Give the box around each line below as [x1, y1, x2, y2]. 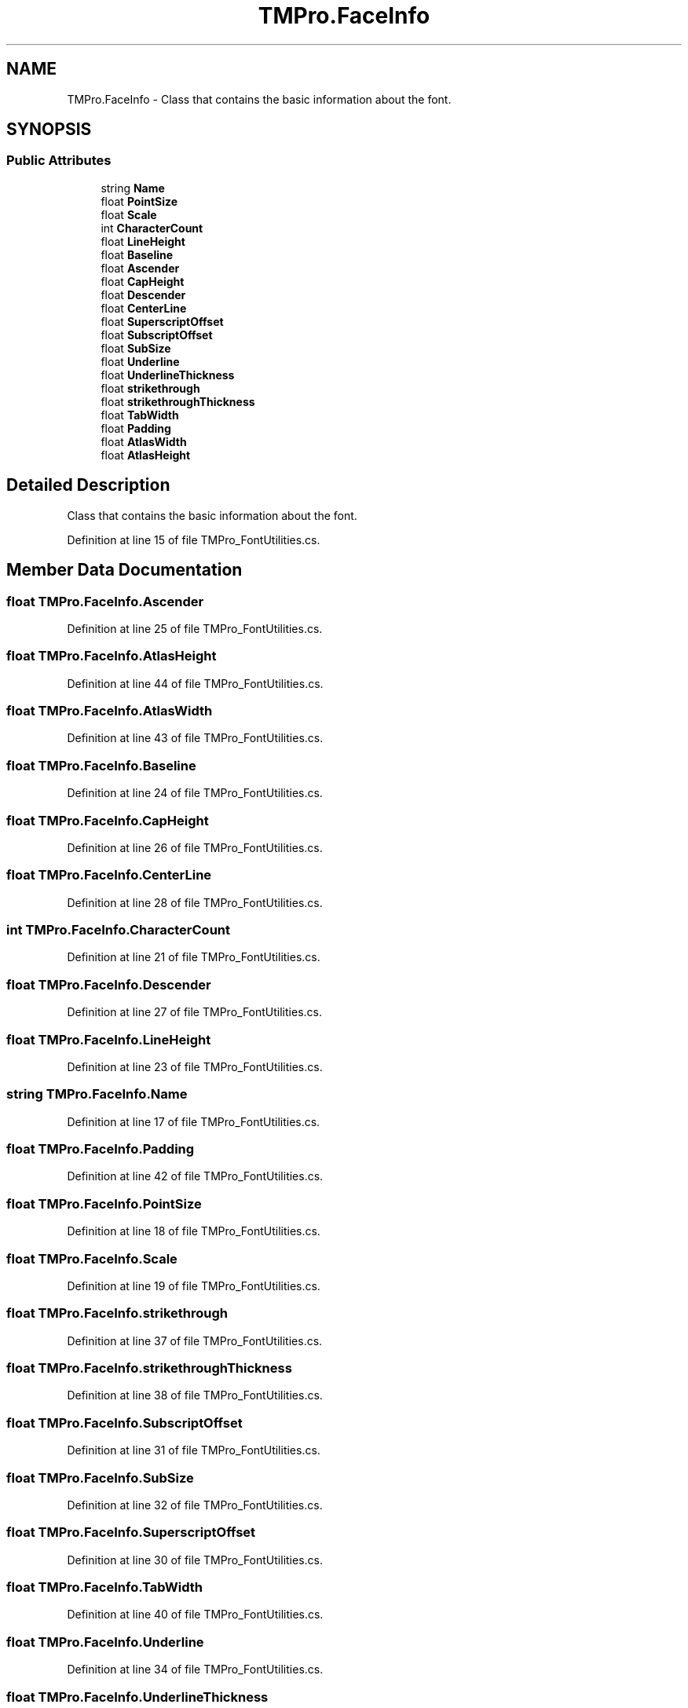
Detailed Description [6, 475, 170, 496]
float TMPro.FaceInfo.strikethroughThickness [6, 1360, 292, 1376]
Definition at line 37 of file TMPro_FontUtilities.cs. [67, 1333, 323, 1348]
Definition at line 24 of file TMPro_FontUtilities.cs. [67, 786, 323, 800]
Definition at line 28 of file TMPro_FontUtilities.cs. [67, 895, 323, 909]
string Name [101, 181, 165, 195]
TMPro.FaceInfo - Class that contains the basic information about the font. [67, 92, 452, 106]
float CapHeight [101, 274, 185, 288]
